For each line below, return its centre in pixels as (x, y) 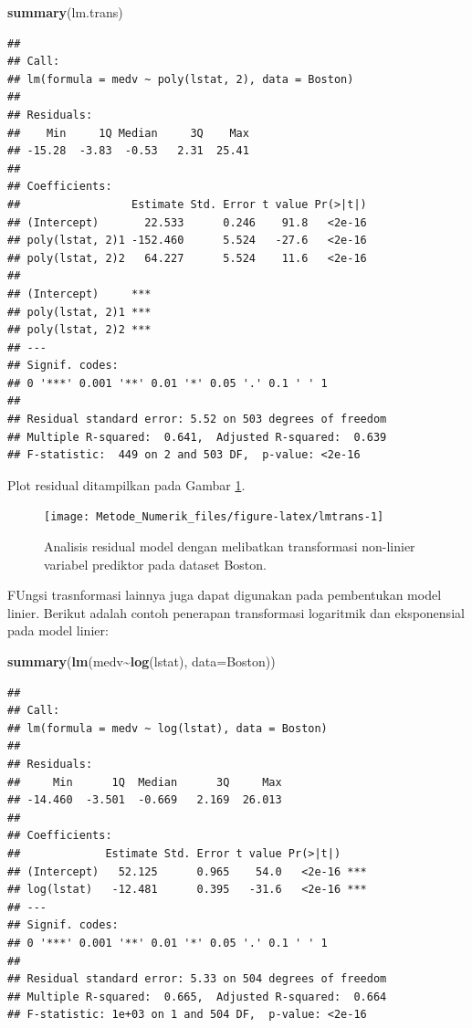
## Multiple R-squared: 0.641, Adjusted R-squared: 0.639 (197, 437)
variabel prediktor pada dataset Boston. (155, 564)
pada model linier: (58, 630)
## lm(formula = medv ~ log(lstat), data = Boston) (168, 728)
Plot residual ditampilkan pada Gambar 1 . (126, 484)
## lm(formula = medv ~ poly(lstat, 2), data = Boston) (181, 79)
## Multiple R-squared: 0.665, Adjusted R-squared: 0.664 (197, 997)
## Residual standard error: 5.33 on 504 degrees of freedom (197, 979)
